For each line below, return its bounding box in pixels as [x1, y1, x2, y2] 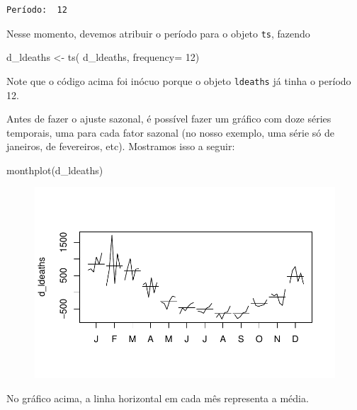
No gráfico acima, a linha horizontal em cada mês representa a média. [6, 390, 309, 405]
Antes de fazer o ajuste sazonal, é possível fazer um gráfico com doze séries [6, 111, 331, 126]
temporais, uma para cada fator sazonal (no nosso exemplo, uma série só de [6, 125, 334, 139]
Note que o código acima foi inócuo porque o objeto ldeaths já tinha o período [6, 73, 351, 88]
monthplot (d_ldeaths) [6, 162, 103, 177]
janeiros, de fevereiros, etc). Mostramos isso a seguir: [6, 139, 235, 154]
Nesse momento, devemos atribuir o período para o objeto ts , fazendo [6, 25, 310, 40]
